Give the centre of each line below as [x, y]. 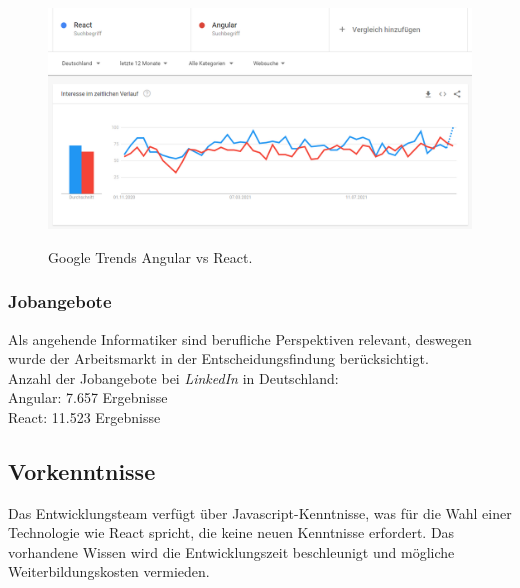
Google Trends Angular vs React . [150, 256]
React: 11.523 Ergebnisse [84, 416]
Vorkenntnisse [82, 470]
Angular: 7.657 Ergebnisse [88, 397]
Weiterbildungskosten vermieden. [109, 571]
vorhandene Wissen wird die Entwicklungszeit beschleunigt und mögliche [231, 551]
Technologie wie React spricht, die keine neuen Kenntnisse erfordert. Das [231, 532]
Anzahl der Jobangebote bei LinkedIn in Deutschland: [173, 377]
